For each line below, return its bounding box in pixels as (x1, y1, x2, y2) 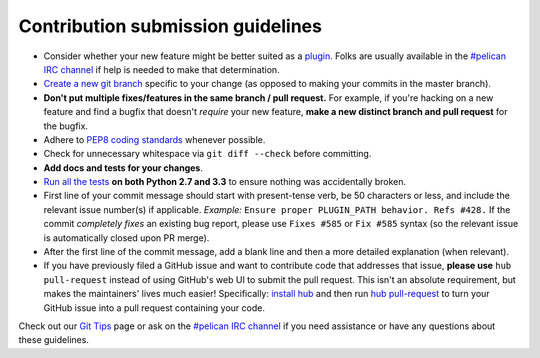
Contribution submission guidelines (18, 15, 322, 37)
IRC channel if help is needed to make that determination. (43, 63, 280, 75)
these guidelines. (18, 334, 90, 346)
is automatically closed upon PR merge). (43, 231, 210, 244)
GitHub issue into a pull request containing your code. (43, 301, 265, 314)
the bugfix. (43, 120, 89, 132)
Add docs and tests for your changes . (43, 161, 204, 174)
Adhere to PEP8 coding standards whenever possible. (43, 133, 266, 145)
